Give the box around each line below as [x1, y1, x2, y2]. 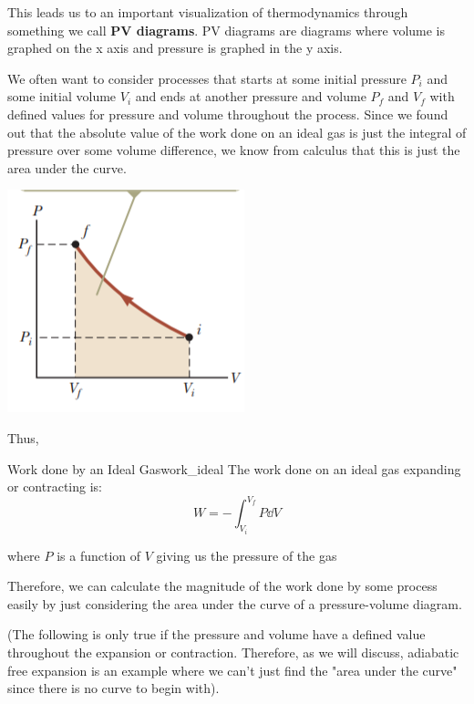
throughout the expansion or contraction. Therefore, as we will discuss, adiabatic [7, 643, 459, 662]
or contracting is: [7, 477, 102, 496]
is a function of [57, 545, 141, 564]
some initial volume [7, 87, 117, 106]
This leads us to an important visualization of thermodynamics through [7, 3, 408, 21]
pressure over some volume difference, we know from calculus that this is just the [7, 140, 460, 160]
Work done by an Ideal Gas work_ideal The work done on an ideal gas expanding [7, 459, 461, 478]
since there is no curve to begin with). [7, 678, 220, 698]
